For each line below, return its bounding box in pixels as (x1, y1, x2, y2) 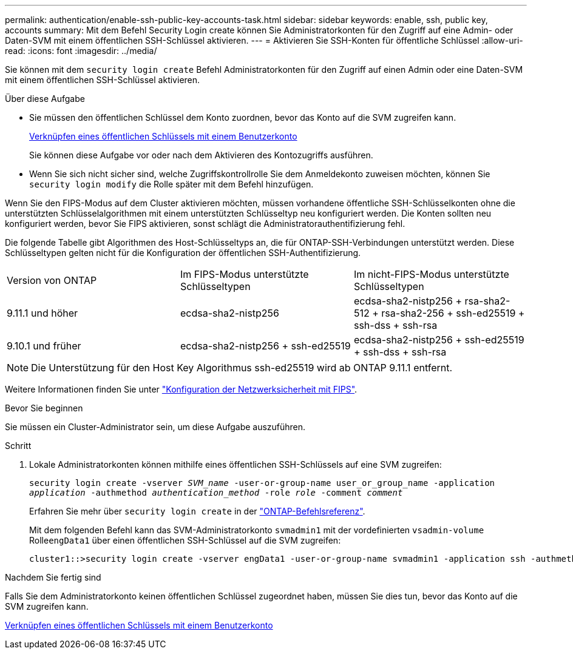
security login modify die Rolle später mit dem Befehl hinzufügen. (29, 179, 314, 189)
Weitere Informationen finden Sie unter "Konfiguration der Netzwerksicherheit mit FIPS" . (5, 384, 358, 394)
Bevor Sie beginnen (5, 403, 83, 413)
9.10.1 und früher (7, 340, 81, 352)
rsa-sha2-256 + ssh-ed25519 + (381, 307, 525, 319)
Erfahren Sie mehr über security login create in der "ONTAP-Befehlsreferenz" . (29, 506, 365, 516)
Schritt (5, 440, 32, 451)
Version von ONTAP (7, 274, 97, 286)
